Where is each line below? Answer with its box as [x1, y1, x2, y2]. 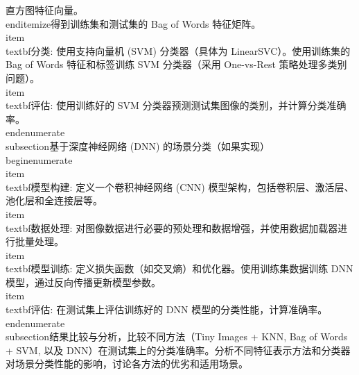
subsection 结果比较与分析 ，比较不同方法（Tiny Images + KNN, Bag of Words [6, 329, 348, 344]
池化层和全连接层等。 [6, 193, 103, 208]
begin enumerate [6, 152, 73, 167]
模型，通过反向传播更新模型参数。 [6, 274, 161, 289]
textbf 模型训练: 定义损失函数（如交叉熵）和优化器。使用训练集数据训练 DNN [6, 261, 353, 276]
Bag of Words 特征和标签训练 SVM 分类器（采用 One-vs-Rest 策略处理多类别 [6, 57, 347, 72]
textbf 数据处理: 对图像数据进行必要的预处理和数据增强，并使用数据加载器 [6, 220, 338, 235]
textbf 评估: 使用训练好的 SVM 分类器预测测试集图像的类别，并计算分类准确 [6, 98, 347, 112]
